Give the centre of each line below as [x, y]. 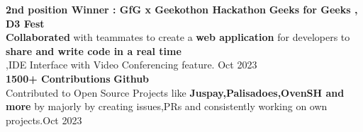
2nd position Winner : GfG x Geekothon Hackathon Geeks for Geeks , [182, 9]
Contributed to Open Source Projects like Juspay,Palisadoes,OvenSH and [175, 92]
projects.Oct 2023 [44, 120]
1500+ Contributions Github [78, 78]
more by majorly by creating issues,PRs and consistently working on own [167, 106]
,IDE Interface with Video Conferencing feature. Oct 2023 [132, 65]
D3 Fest [25, 23]
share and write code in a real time [94, 50]
